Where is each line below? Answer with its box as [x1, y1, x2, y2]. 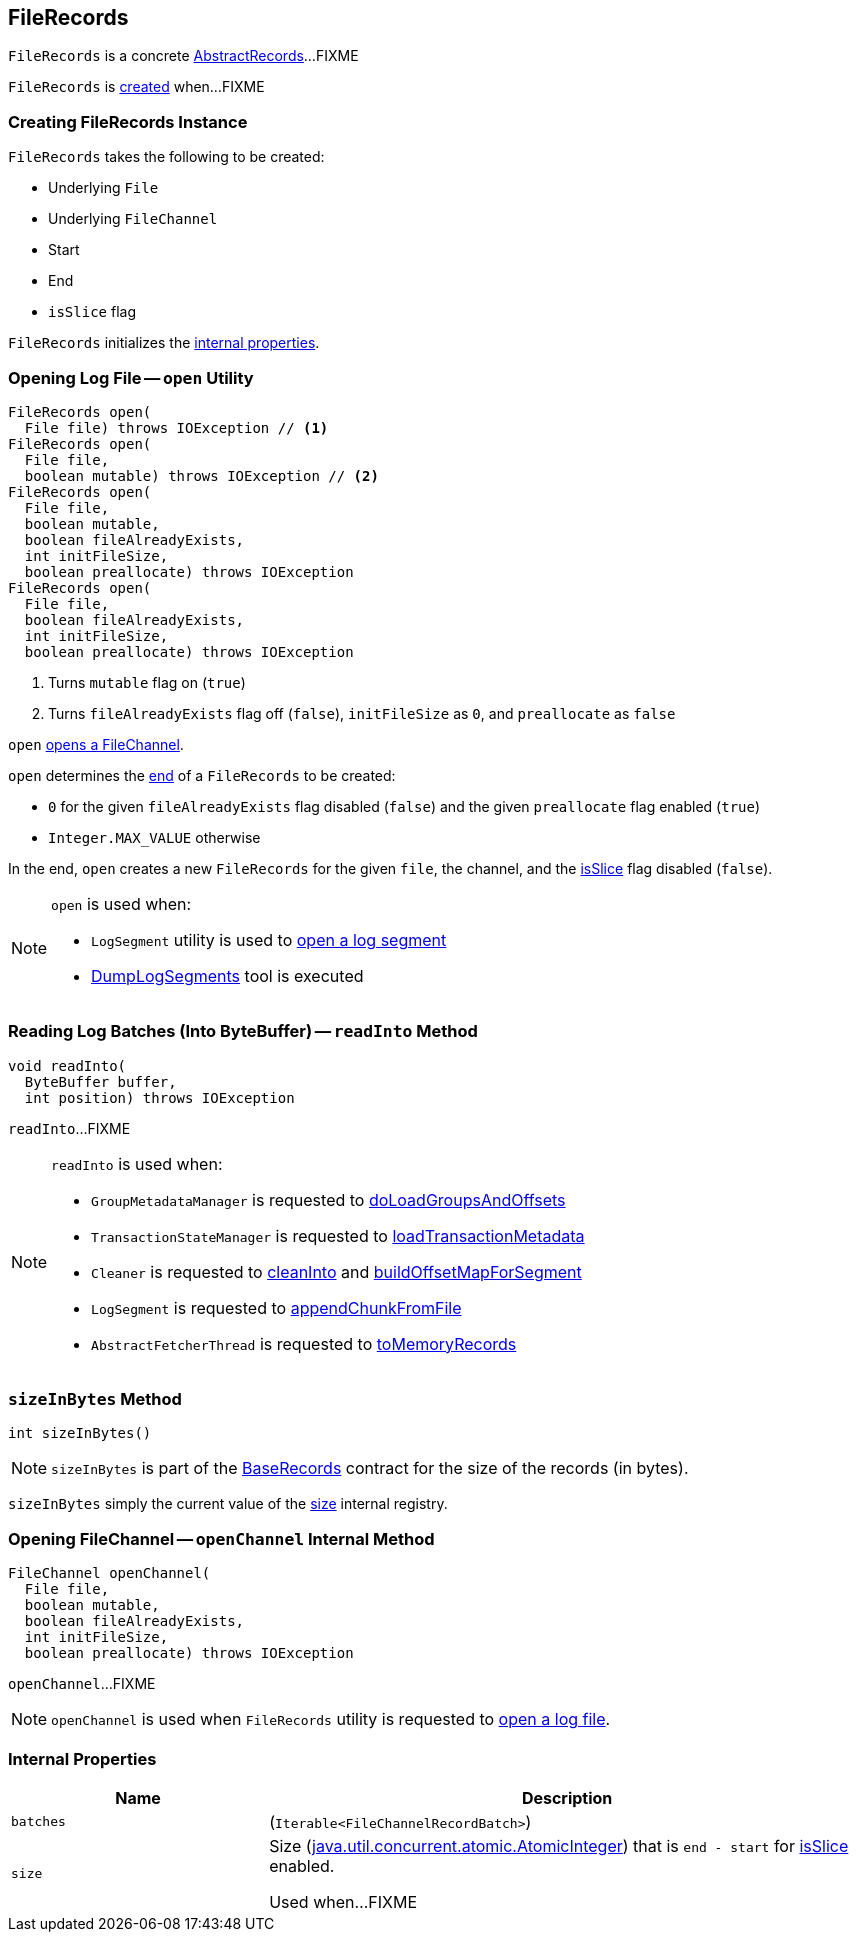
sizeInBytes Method [8, 1389, 182, 1410]
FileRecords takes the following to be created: [8, 148, 325, 166]
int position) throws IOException [24, 1089, 295, 1106]
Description [521, 1787, 613, 1808]
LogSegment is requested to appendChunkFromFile [91, 1297, 462, 1318]
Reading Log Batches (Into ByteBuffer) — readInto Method [8, 1021, 478, 1042]
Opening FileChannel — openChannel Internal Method [8, 1528, 435, 1549]
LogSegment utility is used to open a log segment [91, 929, 447, 950]
